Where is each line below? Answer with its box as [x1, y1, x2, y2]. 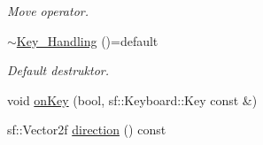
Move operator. [7, 2, 89, 19]
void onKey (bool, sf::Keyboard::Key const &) [7, 90, 258, 109]
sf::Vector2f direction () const [7, 120, 166, 139]
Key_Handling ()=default [16, 31, 159, 50]
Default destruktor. [7, 61, 110, 80]
